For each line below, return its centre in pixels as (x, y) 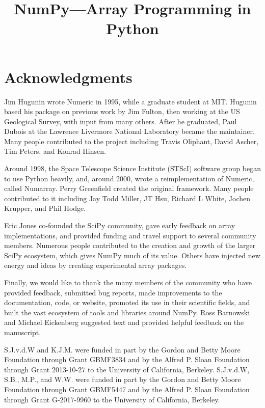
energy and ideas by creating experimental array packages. (96, 265)
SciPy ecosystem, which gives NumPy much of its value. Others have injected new (132, 255)
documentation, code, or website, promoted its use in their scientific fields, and (127, 302)
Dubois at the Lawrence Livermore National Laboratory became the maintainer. (129, 131)
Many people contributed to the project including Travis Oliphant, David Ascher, (131, 141)
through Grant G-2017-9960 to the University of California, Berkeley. (112, 399)
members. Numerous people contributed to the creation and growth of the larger (130, 245)
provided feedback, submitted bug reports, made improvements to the (113, 292)
